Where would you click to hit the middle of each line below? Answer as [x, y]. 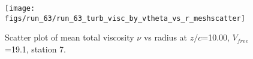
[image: [20, 8]
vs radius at [165, 37]
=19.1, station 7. [35, 49]
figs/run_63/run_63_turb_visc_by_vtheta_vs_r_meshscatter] [125, 18]
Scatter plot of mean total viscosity [70, 37]
